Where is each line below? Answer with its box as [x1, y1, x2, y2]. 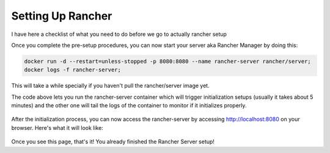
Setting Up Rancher [11, 9, 112, 23]
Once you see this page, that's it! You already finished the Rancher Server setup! [11, 138, 215, 146]
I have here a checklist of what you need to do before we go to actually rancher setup [11, 30, 227, 38]
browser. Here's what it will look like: [11, 124, 103, 131]
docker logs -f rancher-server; [24, 66, 122, 73]
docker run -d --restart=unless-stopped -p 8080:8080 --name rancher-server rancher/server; [24, 58, 311, 65]
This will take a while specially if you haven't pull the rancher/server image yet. [11, 82, 210, 90]
